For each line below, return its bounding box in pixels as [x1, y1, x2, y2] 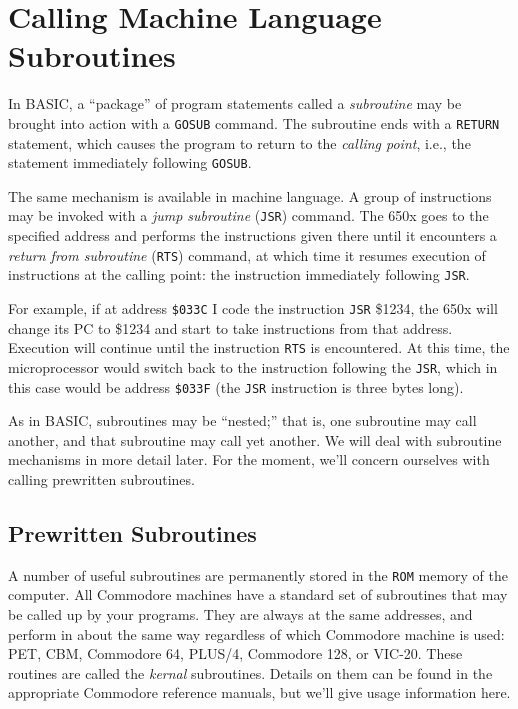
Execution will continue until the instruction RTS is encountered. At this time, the [8, 337, 510, 358]
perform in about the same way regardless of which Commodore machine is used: [8, 623, 505, 644]
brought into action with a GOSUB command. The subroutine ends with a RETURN [8, 112, 500, 133]
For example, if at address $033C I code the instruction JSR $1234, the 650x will [8, 297, 498, 318]
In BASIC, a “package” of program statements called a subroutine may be [8, 93, 462, 114]
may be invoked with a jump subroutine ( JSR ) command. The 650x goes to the [8, 205, 489, 226]
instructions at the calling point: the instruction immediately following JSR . [8, 264, 470, 285]
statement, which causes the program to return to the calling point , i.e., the [8, 132, 471, 153]
